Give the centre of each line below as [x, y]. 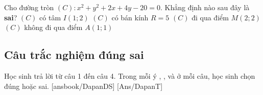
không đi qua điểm [53, 27]
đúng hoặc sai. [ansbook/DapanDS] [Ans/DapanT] [83, 86]
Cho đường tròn [29, 7]
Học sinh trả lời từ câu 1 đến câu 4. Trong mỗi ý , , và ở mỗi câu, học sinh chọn [130, 75]
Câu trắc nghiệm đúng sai [74, 55]
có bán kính [130, 17]
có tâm [50, 17]
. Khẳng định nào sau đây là [205, 7]
